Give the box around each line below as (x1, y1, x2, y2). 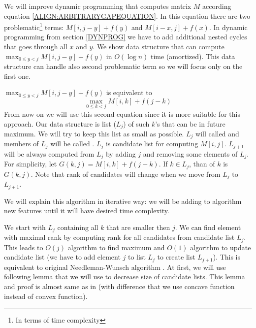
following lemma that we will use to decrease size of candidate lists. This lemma (4, 271, 245, 282)
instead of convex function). (4, 291, 88, 301)
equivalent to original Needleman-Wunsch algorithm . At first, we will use (4, 262, 226, 272)
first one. (4, 70, 31, 81)
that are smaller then (106, 222, 170, 232)
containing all (57, 222, 98, 232)
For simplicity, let (4, 159, 57, 169)
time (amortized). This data (151, 51, 235, 61)
